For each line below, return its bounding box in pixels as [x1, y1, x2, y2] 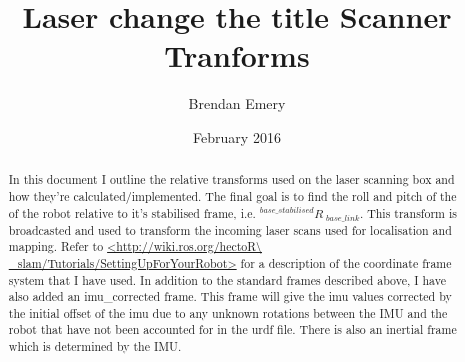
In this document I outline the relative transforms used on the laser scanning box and [8, 171, 455, 188]
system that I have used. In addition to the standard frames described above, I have [8, 271, 446, 288]
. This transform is [359, 204, 457, 221]
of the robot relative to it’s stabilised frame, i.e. [8, 204, 256, 221]
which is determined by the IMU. [8, 338, 182, 355]
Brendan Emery [188, 93, 286, 114]
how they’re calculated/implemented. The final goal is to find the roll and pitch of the [8, 187, 457, 204]
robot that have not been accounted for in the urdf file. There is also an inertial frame [8, 321, 457, 338]
